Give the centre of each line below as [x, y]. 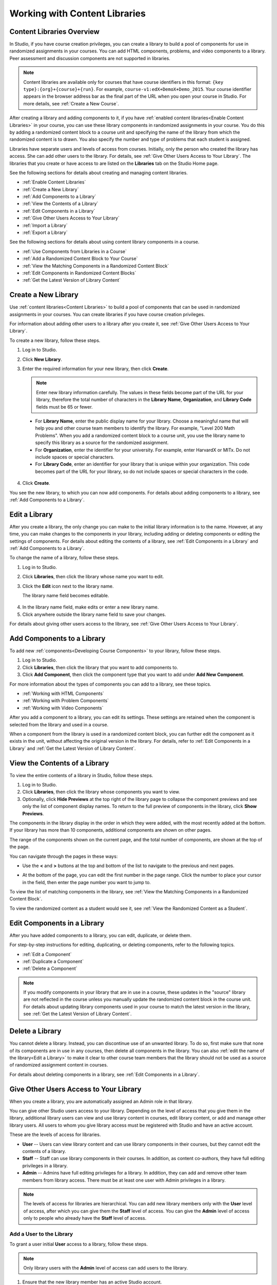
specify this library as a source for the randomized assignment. [102, 443]
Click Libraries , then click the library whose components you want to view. [101, 792]
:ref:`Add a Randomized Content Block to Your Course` [80, 259]
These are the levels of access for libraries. [55, 1135]
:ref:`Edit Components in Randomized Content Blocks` [79, 273]
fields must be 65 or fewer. [65, 407]
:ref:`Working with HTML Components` [63, 693]
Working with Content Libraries [78, 13]
